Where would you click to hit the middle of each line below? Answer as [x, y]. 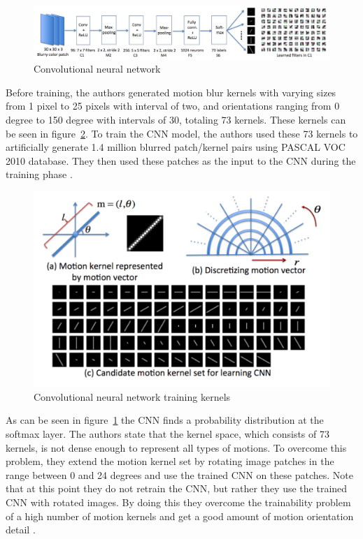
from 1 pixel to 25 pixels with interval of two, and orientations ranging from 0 [173, 106]
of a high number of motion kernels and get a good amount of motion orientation [180, 516]
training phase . [39, 174]
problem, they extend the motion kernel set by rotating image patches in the [170, 461]
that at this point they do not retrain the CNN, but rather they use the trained [177, 488]
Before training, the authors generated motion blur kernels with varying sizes [171, 92]
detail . [21, 530]
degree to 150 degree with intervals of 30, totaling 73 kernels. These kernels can [176, 119]
